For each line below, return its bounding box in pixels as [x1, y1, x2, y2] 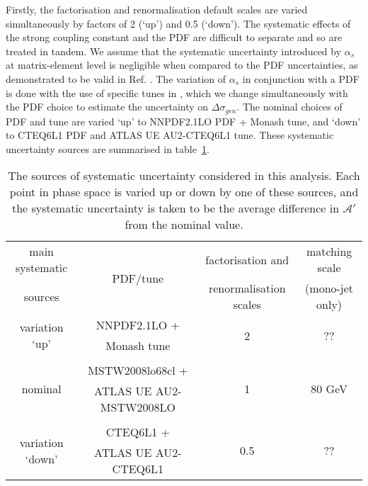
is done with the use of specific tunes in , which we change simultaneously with [6, 85, 348, 100]
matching [306, 243, 352, 260]
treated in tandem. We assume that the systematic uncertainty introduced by [6, 43, 342, 58]
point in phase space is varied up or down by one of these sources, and [9, 183, 359, 200]
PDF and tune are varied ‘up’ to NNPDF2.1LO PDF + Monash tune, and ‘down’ [6, 113, 361, 128]
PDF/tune [112, 269, 164, 286]
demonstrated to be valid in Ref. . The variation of [6, 71, 226, 86]
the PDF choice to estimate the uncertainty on [6, 99, 209, 114]
